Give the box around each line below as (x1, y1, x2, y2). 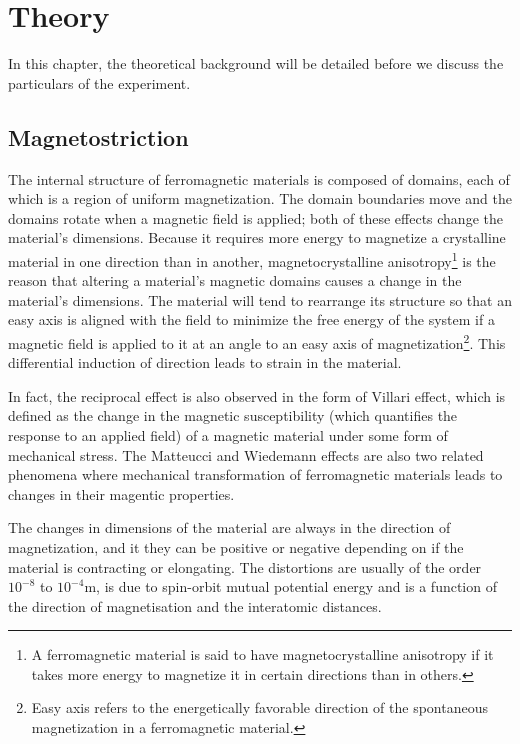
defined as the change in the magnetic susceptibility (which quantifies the (8, 405, 458, 426)
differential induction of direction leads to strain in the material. (8, 352, 402, 373)
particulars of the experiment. (8, 72, 191, 93)
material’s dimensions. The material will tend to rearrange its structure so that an (8, 289, 512, 310)
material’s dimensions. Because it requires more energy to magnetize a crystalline (8, 227, 506, 248)
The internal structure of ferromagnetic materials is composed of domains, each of (8, 168, 510, 189)
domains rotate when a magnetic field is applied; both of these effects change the (8, 207, 503, 228)
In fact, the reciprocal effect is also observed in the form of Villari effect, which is (8, 385, 506, 406)
